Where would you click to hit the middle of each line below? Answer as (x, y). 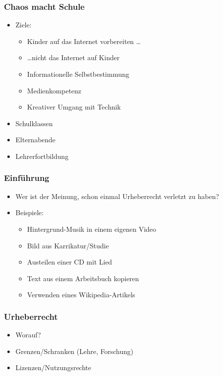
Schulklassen (34, 123)
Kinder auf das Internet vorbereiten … (84, 41)
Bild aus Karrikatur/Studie (68, 245)
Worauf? (28, 335)
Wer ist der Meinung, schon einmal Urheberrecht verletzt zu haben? (117, 196)
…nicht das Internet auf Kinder (73, 57)
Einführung (27, 178)
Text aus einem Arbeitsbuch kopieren (83, 278)
